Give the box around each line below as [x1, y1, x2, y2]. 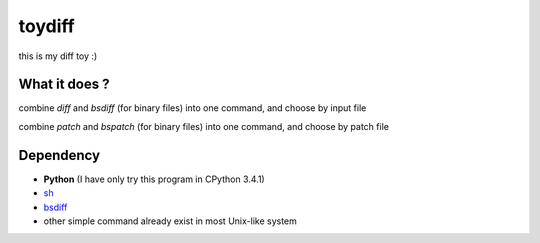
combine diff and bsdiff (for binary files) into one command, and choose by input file [18, 102, 367, 114]
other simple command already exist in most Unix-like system [43, 215, 297, 227]
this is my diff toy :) [18, 50, 98, 62]
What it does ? [18, 76, 110, 93]
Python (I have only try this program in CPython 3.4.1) [43, 173, 265, 185]
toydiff [18, 15, 75, 37]
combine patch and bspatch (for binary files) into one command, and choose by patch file [18, 120, 390, 132]
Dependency [18, 146, 100, 164]
